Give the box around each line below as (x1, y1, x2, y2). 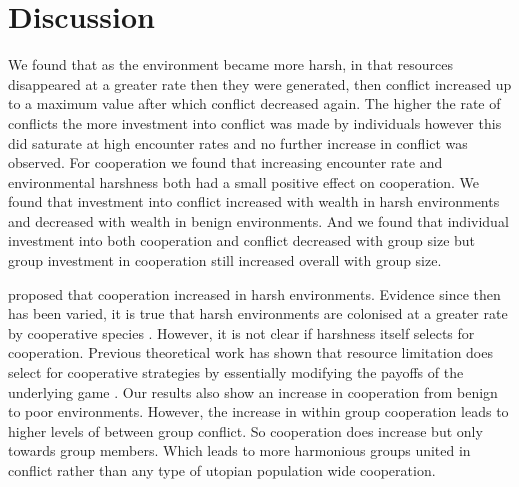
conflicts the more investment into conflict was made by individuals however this (8, 112, 502, 133)
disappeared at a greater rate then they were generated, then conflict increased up (8, 73, 512, 94)
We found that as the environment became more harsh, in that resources (8, 54, 453, 75)
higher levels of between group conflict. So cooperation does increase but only (8, 420, 483, 441)
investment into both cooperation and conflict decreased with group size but (8, 230, 476, 251)
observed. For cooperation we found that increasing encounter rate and (8, 152, 443, 173)
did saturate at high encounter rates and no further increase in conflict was (8, 132, 468, 153)
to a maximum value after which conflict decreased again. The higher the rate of (8, 93, 501, 114)
